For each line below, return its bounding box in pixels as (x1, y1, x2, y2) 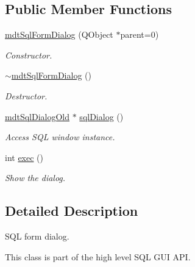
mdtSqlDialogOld (5, 110, 70, 123)
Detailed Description (5, 201, 138, 220)
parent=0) (120, 28, 159, 41)
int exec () (5, 151, 44, 163)
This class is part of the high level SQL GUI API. (5, 250, 191, 263)
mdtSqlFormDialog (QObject (5, 28, 113, 41)
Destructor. (5, 89, 48, 102)
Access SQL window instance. (5, 130, 115, 143)
